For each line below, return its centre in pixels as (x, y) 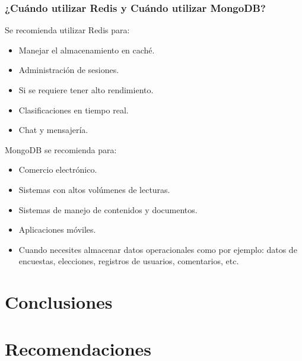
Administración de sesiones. (69, 70)
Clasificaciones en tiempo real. (74, 110)
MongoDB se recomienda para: (61, 149)
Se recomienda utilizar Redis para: (67, 30)
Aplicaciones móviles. (57, 229)
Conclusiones (59, 302)
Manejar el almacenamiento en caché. (87, 50)
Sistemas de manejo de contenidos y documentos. (108, 209)
